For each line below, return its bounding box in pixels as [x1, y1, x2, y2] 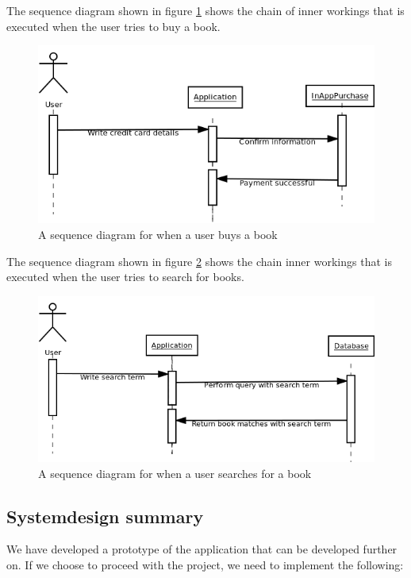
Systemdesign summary [6, 503, 204, 528]
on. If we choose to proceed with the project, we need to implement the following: [6, 556, 404, 572]
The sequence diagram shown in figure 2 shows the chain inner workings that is [6, 252, 392, 269]
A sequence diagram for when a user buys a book [38, 226, 278, 243]
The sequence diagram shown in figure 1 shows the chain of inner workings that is [6, 2, 405, 18]
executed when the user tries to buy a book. [6, 17, 221, 34]
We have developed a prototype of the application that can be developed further [6, 541, 398, 557]
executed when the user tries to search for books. [6, 268, 244, 285]
